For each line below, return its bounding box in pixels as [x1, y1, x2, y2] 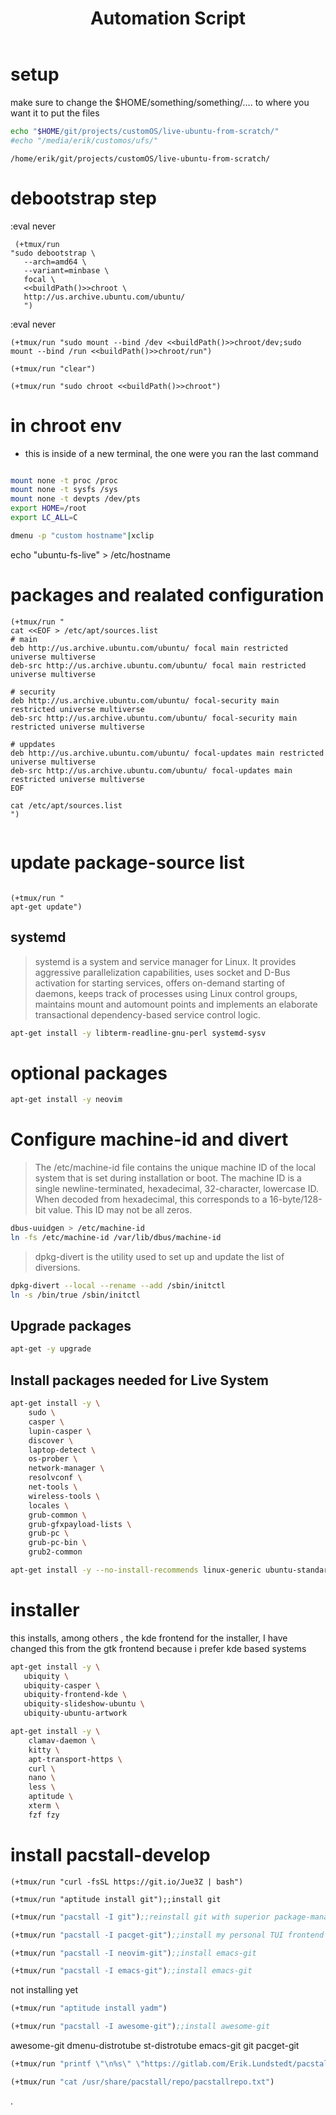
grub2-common [28, 1547, 83, 1557]
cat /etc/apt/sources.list [10, 800, 123, 811]
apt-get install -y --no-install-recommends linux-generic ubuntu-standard [10, 1565, 333, 1575]
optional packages [10, 1062, 168, 1084]
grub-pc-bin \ [28, 1538, 87, 1548]
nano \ [28, 1773, 56, 1783]
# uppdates [10, 739, 56, 749]
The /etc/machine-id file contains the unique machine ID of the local [34, 1162, 317, 1174]
